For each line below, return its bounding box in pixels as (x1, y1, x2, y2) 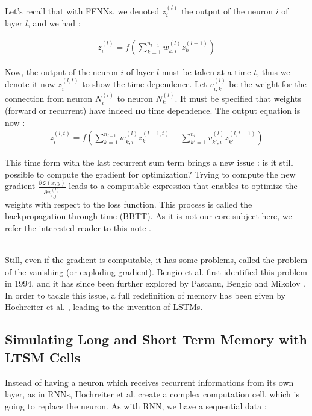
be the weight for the (229, 78, 307, 90)
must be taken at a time (161, 65, 251, 78)
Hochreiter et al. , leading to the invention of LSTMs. (5, 300, 203, 313)
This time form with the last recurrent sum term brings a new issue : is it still (5, 156, 293, 169)
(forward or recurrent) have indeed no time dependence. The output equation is (5, 104, 301, 116)
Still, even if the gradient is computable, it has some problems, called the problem (5, 253, 308, 265)
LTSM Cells (5, 347, 81, 366)
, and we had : (28, 17, 81, 29)
